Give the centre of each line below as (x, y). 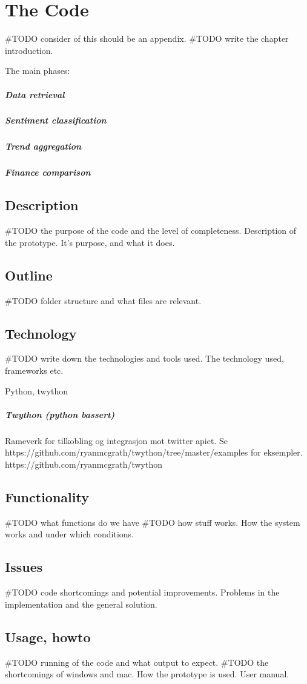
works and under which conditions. (69, 534)
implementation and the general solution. (81, 604)
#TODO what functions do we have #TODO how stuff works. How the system (153, 522)
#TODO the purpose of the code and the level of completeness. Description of (151, 231)
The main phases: (38, 71)
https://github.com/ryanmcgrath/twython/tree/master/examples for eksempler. (154, 452)
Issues (24, 567)
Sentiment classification (56, 120)
